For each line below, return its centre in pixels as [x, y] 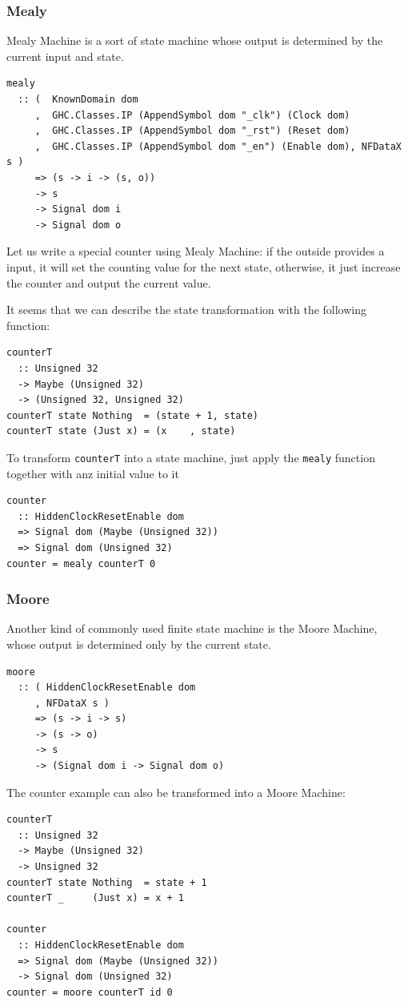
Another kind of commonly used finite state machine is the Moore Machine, [192, 628]
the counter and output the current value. [109, 282]
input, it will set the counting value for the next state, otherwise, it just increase [204, 266]
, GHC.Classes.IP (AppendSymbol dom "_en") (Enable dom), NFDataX [218, 146]
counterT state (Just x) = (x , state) [121, 431]
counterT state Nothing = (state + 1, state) [132, 415]
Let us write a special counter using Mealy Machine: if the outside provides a [196, 251]
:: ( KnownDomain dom [78, 99]
